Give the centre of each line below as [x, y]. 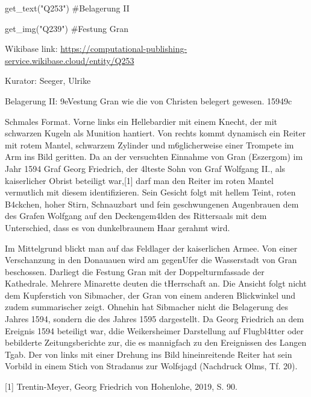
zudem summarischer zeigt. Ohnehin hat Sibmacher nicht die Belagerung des [146, 307]
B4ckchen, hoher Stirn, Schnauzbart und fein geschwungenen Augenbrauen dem [152, 204]
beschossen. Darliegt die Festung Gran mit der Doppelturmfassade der [135, 271]
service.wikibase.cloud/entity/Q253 [70, 60]
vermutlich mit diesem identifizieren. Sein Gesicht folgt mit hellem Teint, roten [150, 192]
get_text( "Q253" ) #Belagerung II [67, 8]
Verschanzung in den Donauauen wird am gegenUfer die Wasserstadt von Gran [151, 260]
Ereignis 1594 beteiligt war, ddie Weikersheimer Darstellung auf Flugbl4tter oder [154, 330]
